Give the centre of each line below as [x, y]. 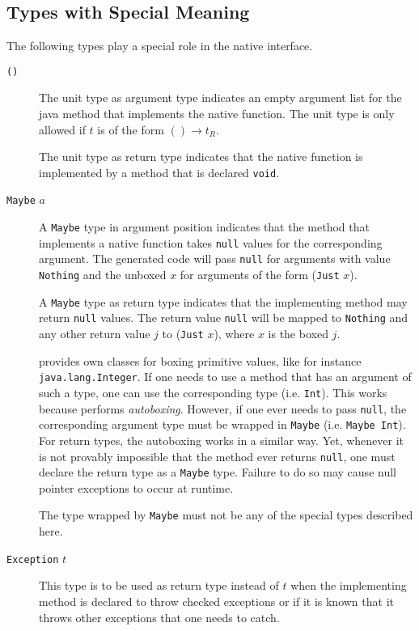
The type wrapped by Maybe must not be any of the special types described [226, 515]
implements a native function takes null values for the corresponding [211, 242]
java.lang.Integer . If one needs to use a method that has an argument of [225, 377]
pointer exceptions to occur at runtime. [136, 487]
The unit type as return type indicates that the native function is [201, 157]
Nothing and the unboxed [103, 275]
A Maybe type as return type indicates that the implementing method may [223, 301]
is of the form [131, 129]
